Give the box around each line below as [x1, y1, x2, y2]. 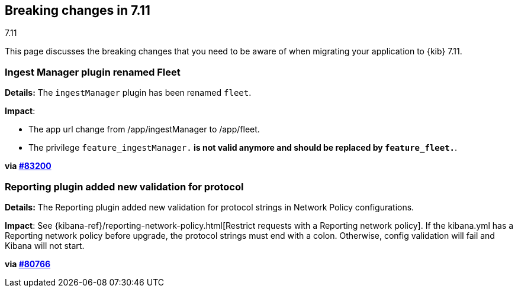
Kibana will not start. [5, 240, 85, 251]
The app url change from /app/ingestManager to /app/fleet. [28, 124, 260, 135]
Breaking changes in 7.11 [5, 3, 150, 18]
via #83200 [5, 161, 52, 171]
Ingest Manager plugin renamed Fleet [5, 66, 181, 78]
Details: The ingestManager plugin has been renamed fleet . [5, 87, 252, 98]
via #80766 [5, 258, 51, 269]
